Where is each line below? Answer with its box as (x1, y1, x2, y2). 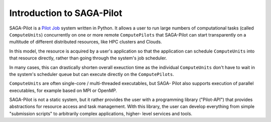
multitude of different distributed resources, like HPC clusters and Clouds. (9, 39, 163, 45)
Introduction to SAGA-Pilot (9, 7, 122, 18)
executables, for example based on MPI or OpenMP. (9, 87, 117, 93)
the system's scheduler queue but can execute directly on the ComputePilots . (9, 71, 174, 77)
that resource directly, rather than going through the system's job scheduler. (9, 55, 167, 61)
